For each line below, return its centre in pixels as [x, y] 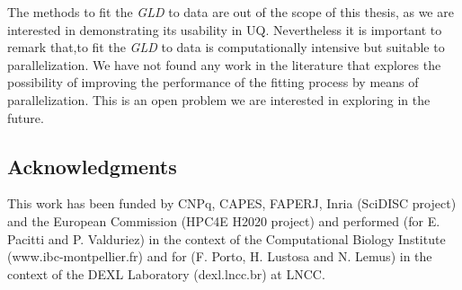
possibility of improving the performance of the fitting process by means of [213, 82]
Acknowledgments [92, 166]
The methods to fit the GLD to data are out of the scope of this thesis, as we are [231, 12]
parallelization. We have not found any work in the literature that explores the [224, 64]
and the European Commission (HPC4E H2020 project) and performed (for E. [224, 220]
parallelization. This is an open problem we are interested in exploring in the [219, 99]
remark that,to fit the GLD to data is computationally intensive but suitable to [226, 47]
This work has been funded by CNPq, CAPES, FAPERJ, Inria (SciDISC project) [232, 203]
